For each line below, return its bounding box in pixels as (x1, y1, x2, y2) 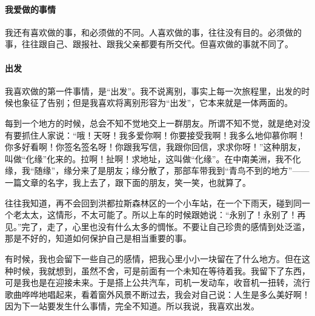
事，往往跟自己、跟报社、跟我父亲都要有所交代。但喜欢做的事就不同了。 (5, 38, 293, 50)
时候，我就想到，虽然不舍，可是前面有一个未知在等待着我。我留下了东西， (13, 264, 310, 277)
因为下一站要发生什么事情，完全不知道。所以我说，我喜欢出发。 (5, 300, 259, 312)
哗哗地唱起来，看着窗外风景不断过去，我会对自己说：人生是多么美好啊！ (21, 288, 310, 300)
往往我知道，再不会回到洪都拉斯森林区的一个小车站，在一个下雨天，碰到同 (5, 196, 302, 209)
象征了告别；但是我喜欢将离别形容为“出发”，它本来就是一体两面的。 (21, 96, 293, 109)
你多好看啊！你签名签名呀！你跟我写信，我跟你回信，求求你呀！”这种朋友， (5, 140, 306, 153)
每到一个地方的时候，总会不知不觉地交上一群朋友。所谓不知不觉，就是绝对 (5, 116, 302, 129)
